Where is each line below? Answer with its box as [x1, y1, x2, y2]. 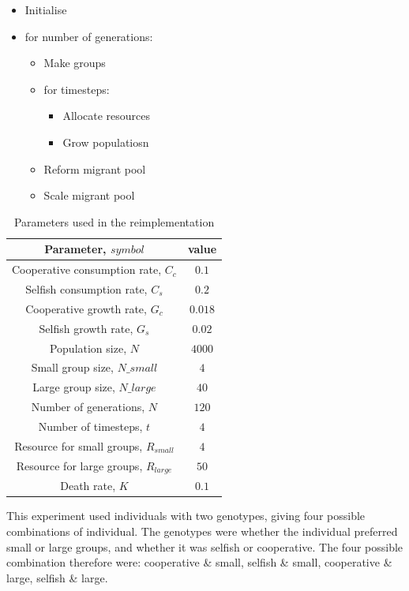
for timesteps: [43, 80, 110, 97]
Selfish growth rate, [39, 320, 133, 336]
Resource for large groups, [16, 457, 143, 473]
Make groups [43, 54, 106, 71]
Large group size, [32, 379, 115, 395]
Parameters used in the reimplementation [13, 213, 215, 230]
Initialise [24, 2, 67, 17]
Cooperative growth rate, [25, 300, 147, 316]
